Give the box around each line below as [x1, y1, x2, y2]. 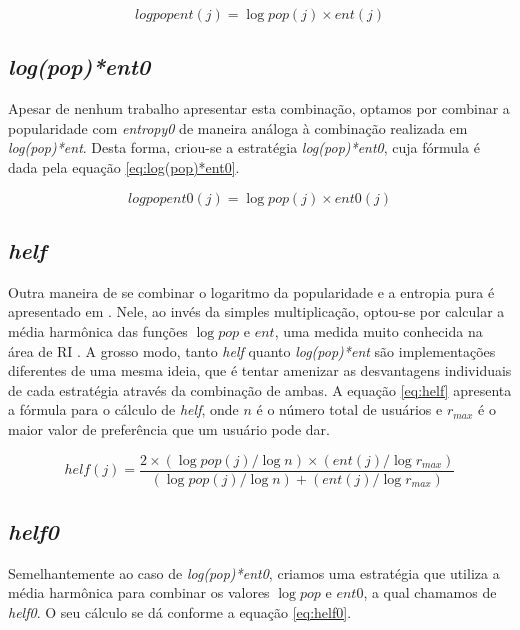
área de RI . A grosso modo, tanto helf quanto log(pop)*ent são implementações [8, 340, 496, 361]
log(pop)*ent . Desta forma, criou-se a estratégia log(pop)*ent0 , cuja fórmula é [8, 137, 480, 158]
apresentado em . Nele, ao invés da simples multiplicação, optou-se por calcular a [8, 301, 505, 322]
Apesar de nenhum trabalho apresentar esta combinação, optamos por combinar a [8, 98, 510, 119]
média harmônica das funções [8, 320, 188, 341]
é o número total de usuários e [256, 399, 443, 420]
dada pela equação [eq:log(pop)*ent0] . [8, 156, 240, 177]
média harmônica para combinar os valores [8, 582, 270, 603]
